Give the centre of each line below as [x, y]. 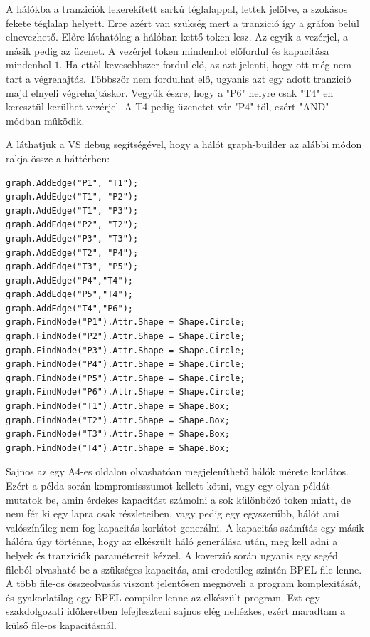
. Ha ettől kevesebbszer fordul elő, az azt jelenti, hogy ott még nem [205, 64]
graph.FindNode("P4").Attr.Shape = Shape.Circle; [126, 364]
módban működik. [45, 120]
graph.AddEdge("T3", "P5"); [72, 267]
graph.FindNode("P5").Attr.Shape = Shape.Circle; [126, 378]
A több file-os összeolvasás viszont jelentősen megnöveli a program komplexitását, [184, 583]
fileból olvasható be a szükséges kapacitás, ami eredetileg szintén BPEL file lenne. [184, 569]
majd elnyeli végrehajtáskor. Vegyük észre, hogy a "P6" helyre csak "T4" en [170, 92]
